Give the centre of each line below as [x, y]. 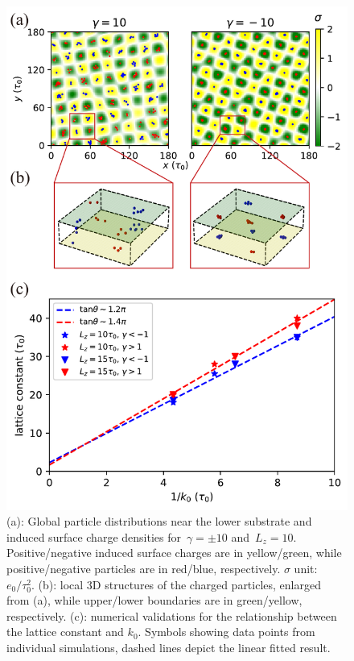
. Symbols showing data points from [226, 632]
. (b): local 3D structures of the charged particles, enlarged [176, 584]
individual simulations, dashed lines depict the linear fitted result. [169, 648]
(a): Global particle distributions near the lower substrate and [159, 521]
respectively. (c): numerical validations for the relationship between [172, 615]
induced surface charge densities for [94, 536]
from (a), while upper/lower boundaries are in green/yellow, [154, 600]
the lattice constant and [65, 632]
